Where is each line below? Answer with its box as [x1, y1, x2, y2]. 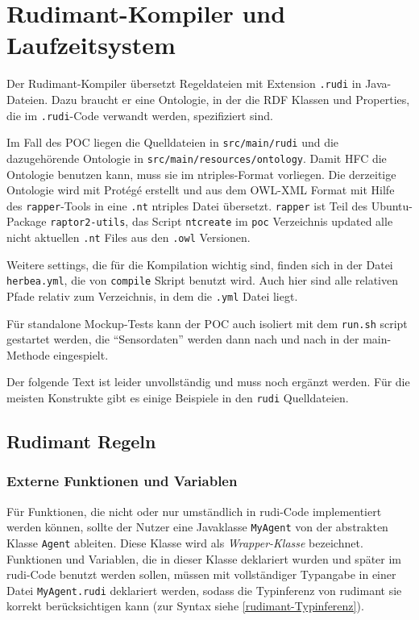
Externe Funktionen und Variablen [6, 471, 238, 491]
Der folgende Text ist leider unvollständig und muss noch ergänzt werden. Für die [6, 373, 410, 390]
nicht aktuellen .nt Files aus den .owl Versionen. [6, 229, 251, 246]
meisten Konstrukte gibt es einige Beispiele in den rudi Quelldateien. [6, 389, 349, 406]
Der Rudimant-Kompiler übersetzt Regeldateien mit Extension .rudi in [6, 75, 362, 92]
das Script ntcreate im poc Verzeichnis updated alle [131, 213, 393, 230]
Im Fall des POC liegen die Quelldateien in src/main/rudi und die [6, 134, 339, 151]
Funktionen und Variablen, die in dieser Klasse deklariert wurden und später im [6, 550, 402, 567]
